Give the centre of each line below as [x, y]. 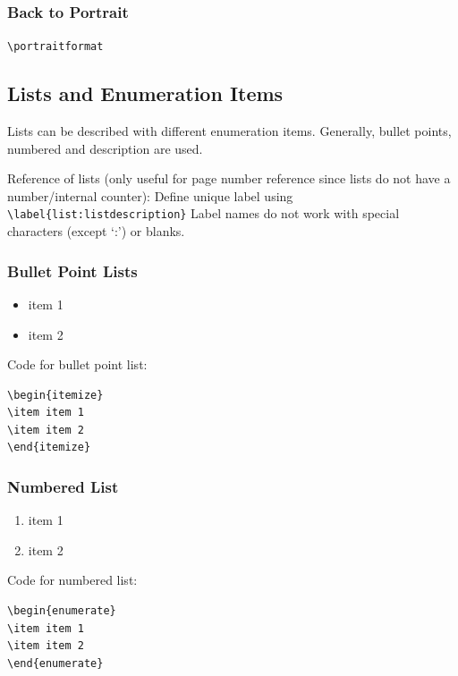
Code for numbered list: [72, 580]
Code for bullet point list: [77, 364]
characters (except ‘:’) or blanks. [96, 231]
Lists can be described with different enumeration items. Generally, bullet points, [229, 131]
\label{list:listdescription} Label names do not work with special [204, 213]
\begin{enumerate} [62, 611]
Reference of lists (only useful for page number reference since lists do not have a [229, 178]
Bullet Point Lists [72, 270]
